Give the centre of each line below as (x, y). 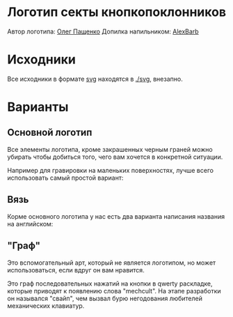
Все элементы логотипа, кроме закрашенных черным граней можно (110, 149)
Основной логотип (50, 133)
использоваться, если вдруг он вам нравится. (76, 270)
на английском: (30, 224)
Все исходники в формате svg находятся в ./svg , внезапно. (95, 79)
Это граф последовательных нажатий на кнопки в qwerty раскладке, (110, 284)
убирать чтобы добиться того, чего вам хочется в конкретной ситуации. (115, 157)
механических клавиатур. (46, 306)
